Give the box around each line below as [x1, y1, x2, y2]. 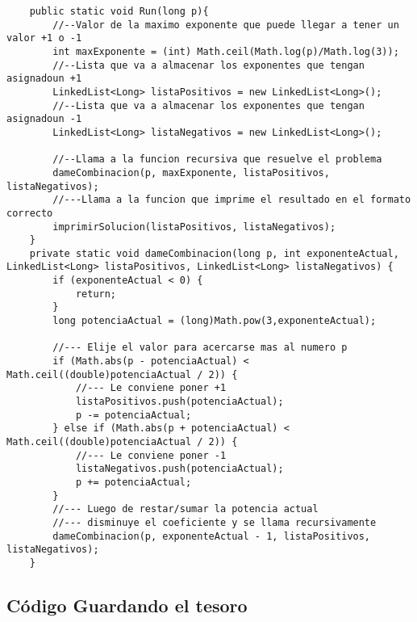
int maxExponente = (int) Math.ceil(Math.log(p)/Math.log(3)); [52, 45, 399, 57]
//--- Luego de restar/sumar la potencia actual [52, 503, 319, 515]
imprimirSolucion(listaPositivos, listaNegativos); [52, 221, 336, 233]
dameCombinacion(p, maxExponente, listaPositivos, [52, 166, 330, 179]
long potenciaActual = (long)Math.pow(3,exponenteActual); [52, 315, 377, 327]
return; [75, 288, 117, 300]
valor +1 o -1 [6, 32, 82, 44]
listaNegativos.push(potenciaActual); [75, 463, 284, 475]
